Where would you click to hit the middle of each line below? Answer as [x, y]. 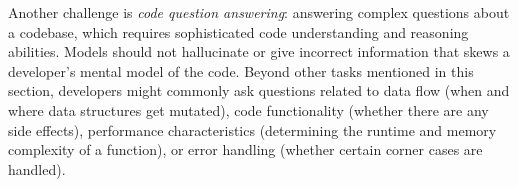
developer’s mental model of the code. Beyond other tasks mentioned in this [241, 70]
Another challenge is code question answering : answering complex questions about [259, 12]
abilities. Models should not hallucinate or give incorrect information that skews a [259, 51]
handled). [37, 168]
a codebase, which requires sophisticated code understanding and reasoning [238, 31]
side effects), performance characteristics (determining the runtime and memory [252, 129]
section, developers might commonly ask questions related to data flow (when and [259, 90]
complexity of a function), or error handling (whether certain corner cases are [245, 149]
